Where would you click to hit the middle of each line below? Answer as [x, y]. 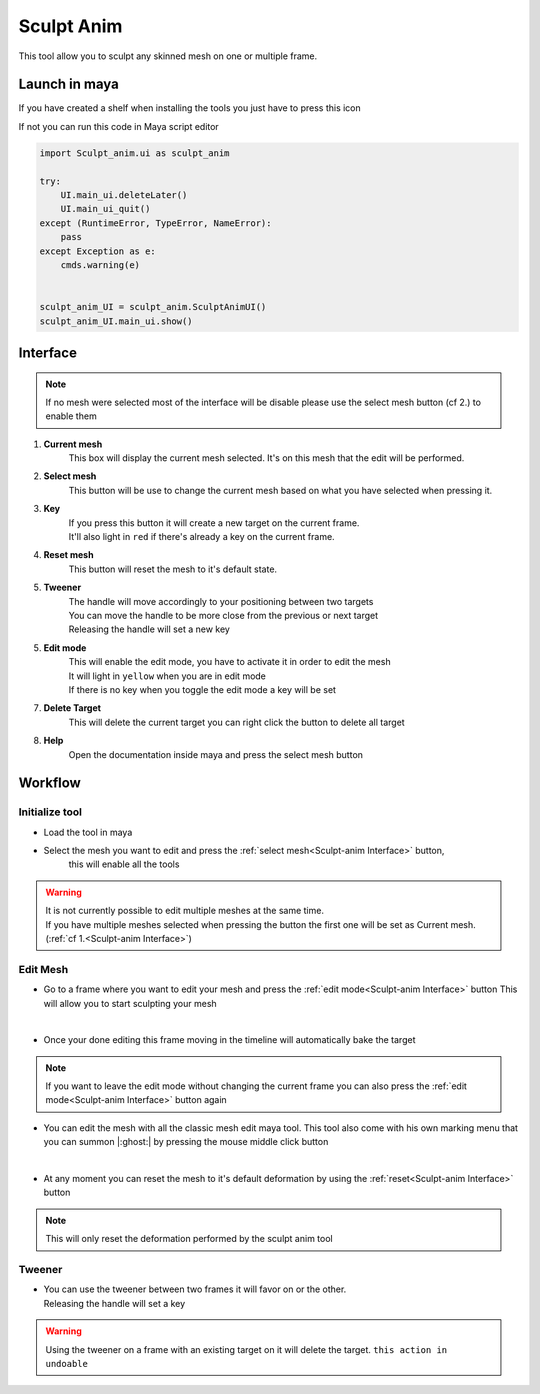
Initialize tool [50, 812]
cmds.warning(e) [100, 264]
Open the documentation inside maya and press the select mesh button [216, 754]
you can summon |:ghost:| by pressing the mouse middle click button [186, 1142]
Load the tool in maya [88, 832]
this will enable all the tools [124, 864]
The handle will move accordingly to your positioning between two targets [221, 601]
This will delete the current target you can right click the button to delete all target [236, 722]
